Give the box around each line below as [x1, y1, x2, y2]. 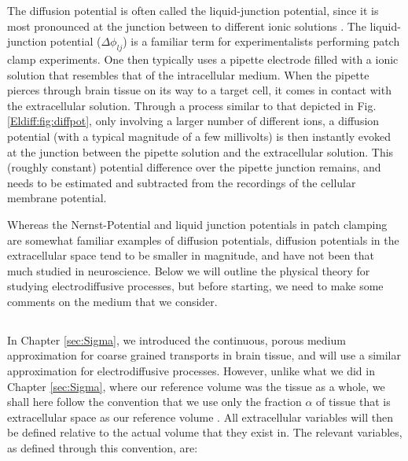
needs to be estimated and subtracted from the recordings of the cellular [7, 174, 356, 190]
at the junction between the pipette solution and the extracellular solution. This [7, 143, 394, 160]
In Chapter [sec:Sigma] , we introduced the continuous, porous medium [7, 331, 346, 348]
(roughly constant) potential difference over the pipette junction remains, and [7, 159, 381, 175]
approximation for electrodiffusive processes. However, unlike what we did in [7, 363, 375, 379]
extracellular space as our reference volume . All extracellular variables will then [7, 408, 393, 425]
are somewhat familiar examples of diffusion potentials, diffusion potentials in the [7, 231, 399, 248]
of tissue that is [316, 393, 391, 410]
